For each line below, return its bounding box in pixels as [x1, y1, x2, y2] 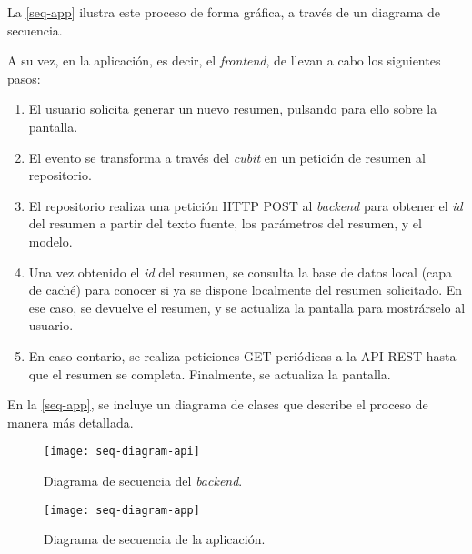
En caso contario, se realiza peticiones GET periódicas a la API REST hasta [28, 346, 457, 365]
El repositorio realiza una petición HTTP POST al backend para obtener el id [28, 196, 463, 215]
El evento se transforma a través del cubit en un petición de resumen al [28, 147, 426, 166]
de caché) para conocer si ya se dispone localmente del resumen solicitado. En [28, 280, 463, 299]
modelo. [28, 231, 73, 250]
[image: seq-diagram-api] [44, 445, 200, 458]
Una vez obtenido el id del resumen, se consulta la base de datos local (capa [28, 262, 453, 281]
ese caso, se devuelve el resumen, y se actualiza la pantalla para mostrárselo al [28, 297, 466, 317]
